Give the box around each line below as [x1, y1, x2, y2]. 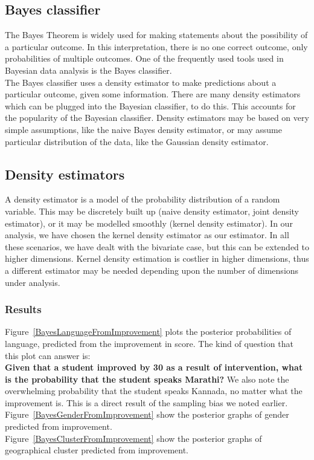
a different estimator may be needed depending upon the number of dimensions [5, 264, 299, 276]
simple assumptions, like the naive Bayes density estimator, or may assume [5, 123, 283, 135]
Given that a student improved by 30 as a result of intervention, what [5, 361, 303, 374]
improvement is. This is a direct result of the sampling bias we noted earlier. [5, 396, 288, 409]
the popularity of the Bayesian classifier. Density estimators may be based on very [5, 111, 309, 124]
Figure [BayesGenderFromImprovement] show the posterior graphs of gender [5, 408, 289, 421]
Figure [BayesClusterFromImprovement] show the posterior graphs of [5, 432, 262, 444]
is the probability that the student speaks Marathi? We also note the [5, 372, 289, 385]
